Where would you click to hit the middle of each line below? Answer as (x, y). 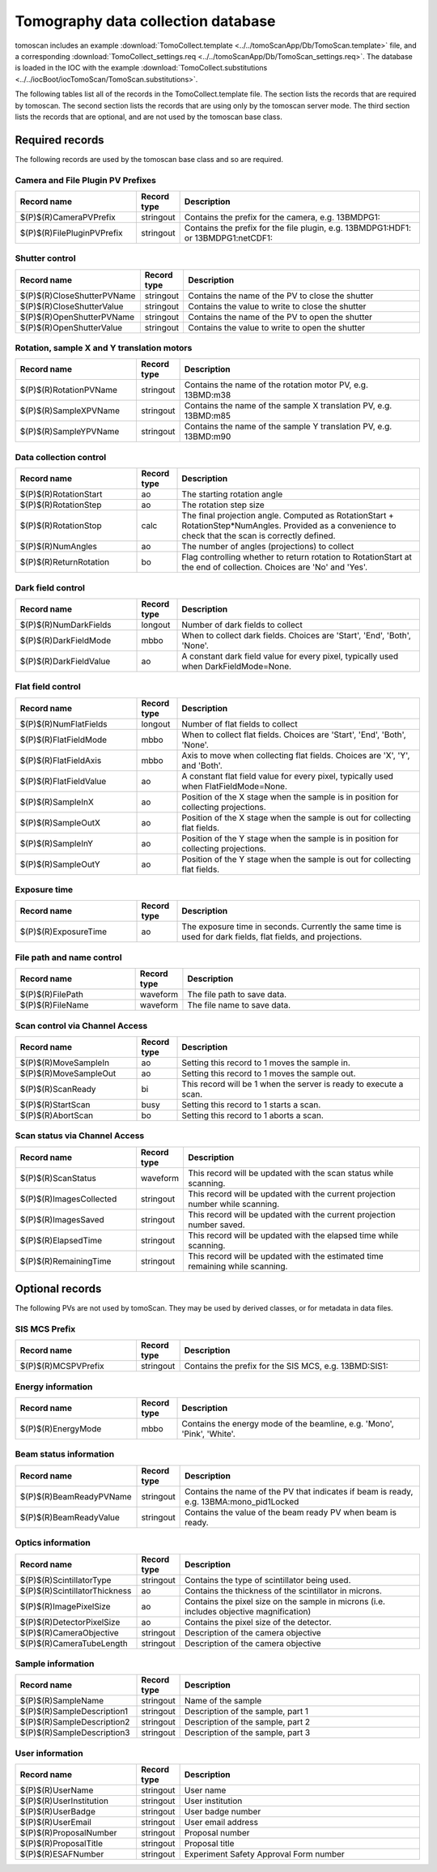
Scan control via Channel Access (81, 1026)
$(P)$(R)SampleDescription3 (75, 1733)
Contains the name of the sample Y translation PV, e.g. (288, 427)
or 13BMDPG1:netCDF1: (228, 237)
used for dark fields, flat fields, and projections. (272, 937)
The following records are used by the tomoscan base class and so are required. (149, 159)
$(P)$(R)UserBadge (58, 1812)
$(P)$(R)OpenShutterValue (71, 327)
